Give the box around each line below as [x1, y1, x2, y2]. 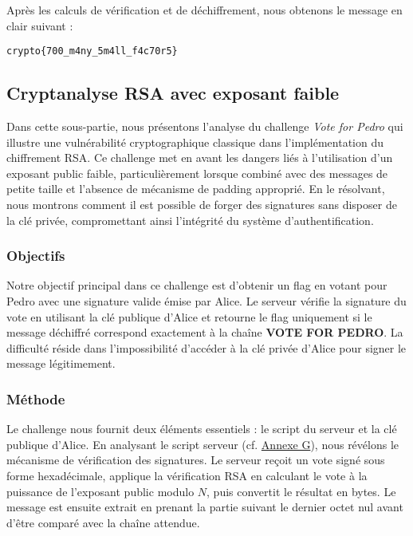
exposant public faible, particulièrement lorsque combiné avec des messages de [6, 164, 388, 181]
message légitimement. [6, 355, 116, 372]
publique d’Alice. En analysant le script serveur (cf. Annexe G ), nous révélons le [6, 436, 399, 452]
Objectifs [6, 246, 65, 266]
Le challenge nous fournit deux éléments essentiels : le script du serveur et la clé [6, 420, 397, 437]
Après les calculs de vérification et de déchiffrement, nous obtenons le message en [6, 2, 403, 18]
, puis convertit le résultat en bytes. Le [206, 483, 396, 499]
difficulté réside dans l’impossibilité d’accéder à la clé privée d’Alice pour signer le [6, 339, 407, 356]
